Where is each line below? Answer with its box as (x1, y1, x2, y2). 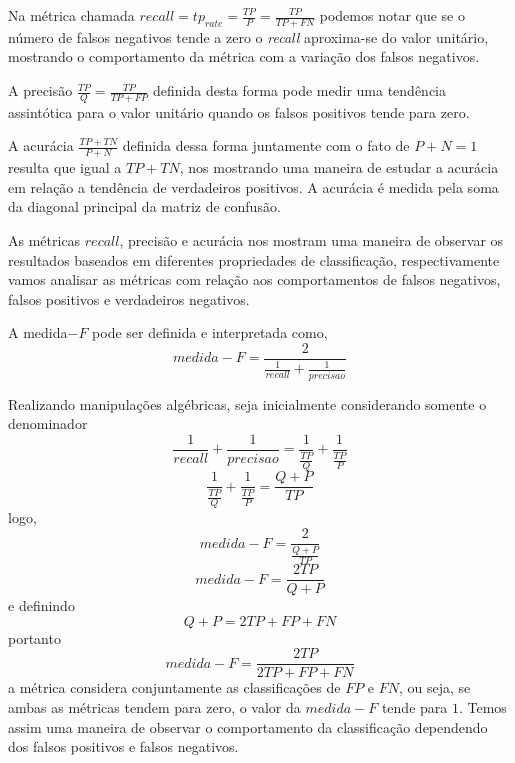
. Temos (458, 696, 507, 717)
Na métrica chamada (8, 5, 135, 25)
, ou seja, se (399, 677, 471, 698)
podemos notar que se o (319, 5, 465, 25)
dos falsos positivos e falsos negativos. (8, 736, 239, 757)
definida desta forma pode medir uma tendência (152, 80, 446, 101)
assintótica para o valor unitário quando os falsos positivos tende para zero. (8, 101, 470, 122)
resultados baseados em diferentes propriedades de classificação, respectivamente (8, 249, 500, 270)
